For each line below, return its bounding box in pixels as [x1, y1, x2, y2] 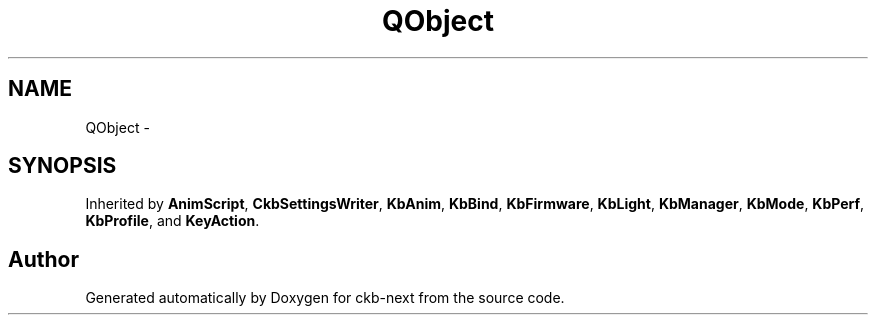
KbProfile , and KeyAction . [85, 212, 260, 230]
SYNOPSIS [8, 153, 117, 179]
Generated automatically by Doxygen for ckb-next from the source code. [85, 289, 565, 307]
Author [8, 246, 79, 272]
